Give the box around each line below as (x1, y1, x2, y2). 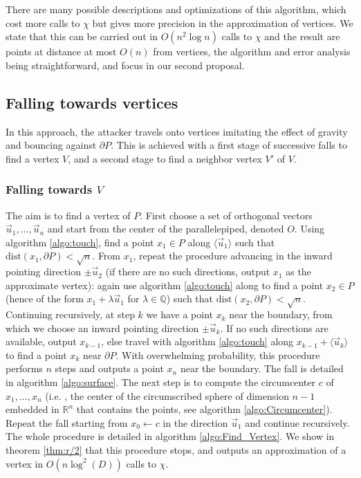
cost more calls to (6, 15, 80, 30)
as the (286, 264, 311, 279)
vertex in (6, 456, 44, 470)
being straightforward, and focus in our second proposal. (6, 57, 245, 72)
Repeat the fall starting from (6, 415, 128, 430)
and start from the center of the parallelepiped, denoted (47, 221, 284, 236)
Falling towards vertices (6, 91, 178, 113)
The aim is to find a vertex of (6, 208, 131, 222)
